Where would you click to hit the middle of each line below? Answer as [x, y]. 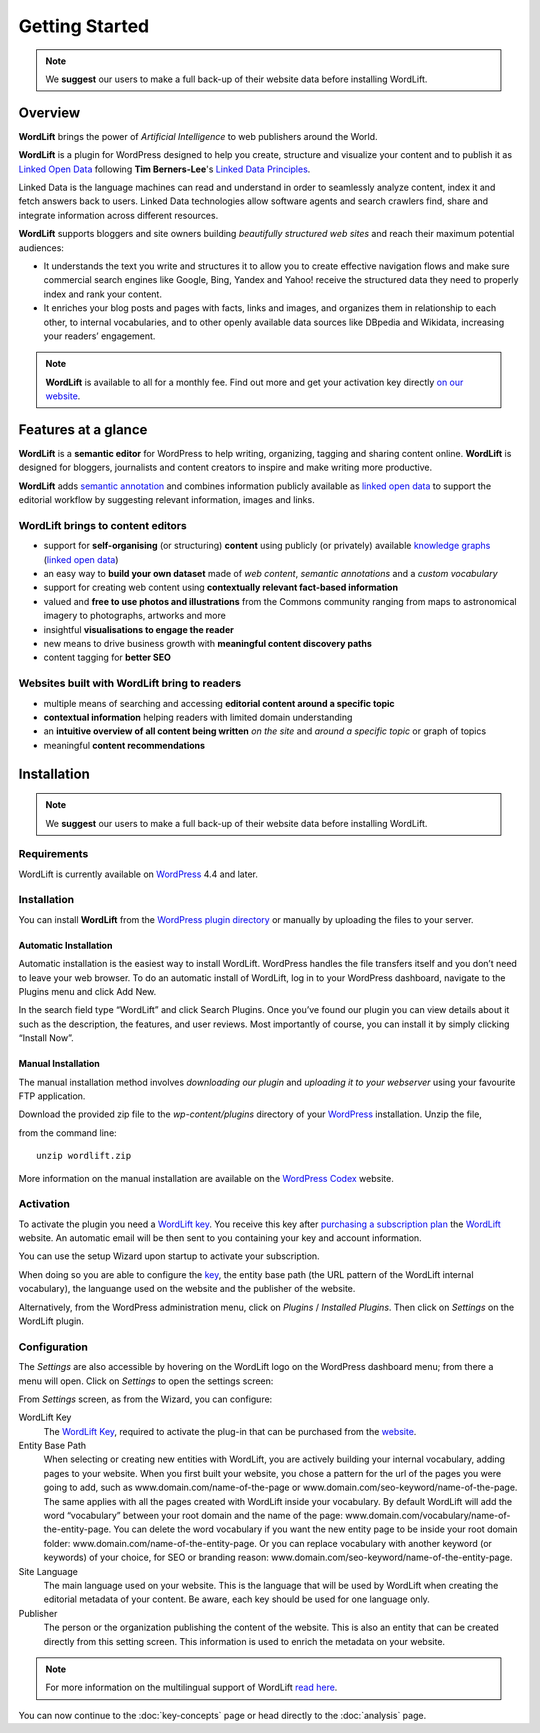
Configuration [53, 1347]
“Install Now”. [46, 1038]
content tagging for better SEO [107, 657]
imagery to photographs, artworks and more [135, 616]
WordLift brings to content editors [102, 525]
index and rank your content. [102, 294]
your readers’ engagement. [99, 336]
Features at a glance [83, 429]
